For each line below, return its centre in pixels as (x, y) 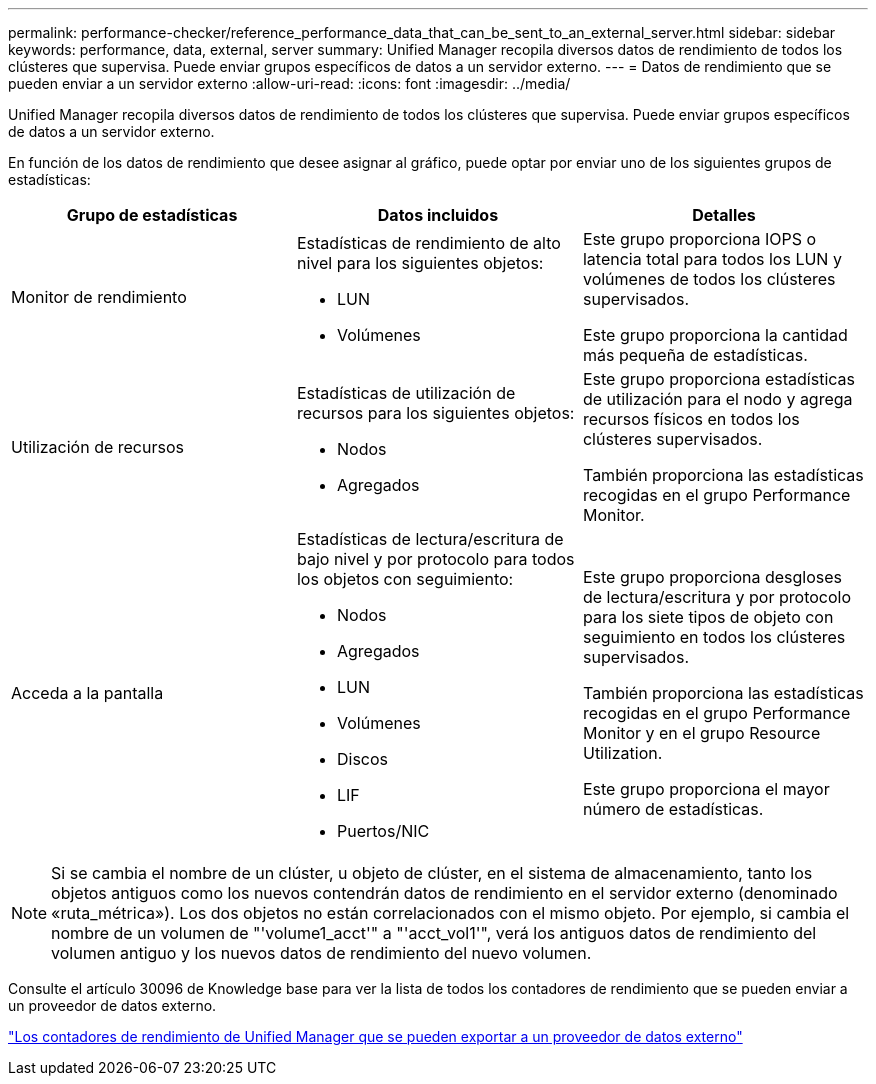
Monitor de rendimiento (99, 297)
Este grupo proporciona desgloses (712, 577)
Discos (362, 759)
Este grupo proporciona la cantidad (715, 335)
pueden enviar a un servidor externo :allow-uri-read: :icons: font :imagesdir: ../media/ (289, 83)
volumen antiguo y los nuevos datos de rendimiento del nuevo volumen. (321, 953)
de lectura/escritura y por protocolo (717, 597)
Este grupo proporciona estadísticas (718, 379)
